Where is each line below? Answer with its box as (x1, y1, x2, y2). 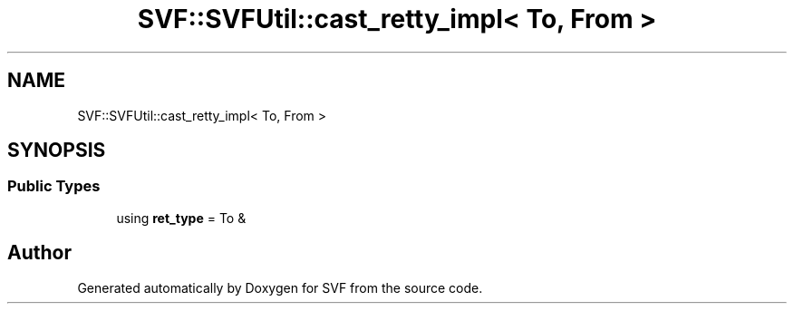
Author (7, 241, 72, 265)
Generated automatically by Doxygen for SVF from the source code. (77, 279, 483, 296)
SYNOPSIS (7, 139, 106, 162)
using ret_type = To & (116, 209, 247, 226)
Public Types (7, 177, 101, 196)
